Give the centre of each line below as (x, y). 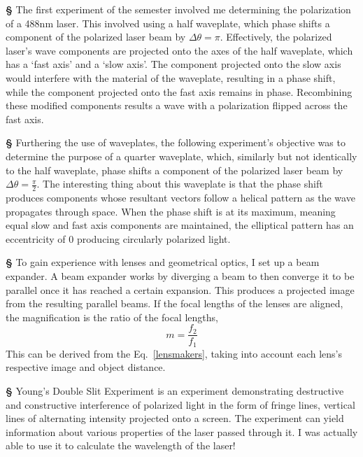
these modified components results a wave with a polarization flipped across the (177, 105)
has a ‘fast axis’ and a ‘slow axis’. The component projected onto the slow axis (173, 64)
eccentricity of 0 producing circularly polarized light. (118, 238)
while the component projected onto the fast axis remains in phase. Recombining (179, 91)
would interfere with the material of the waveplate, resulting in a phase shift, (171, 77)
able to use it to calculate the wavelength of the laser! (121, 445)
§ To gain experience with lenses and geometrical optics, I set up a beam (163, 262)
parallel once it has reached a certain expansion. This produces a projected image (180, 289)
